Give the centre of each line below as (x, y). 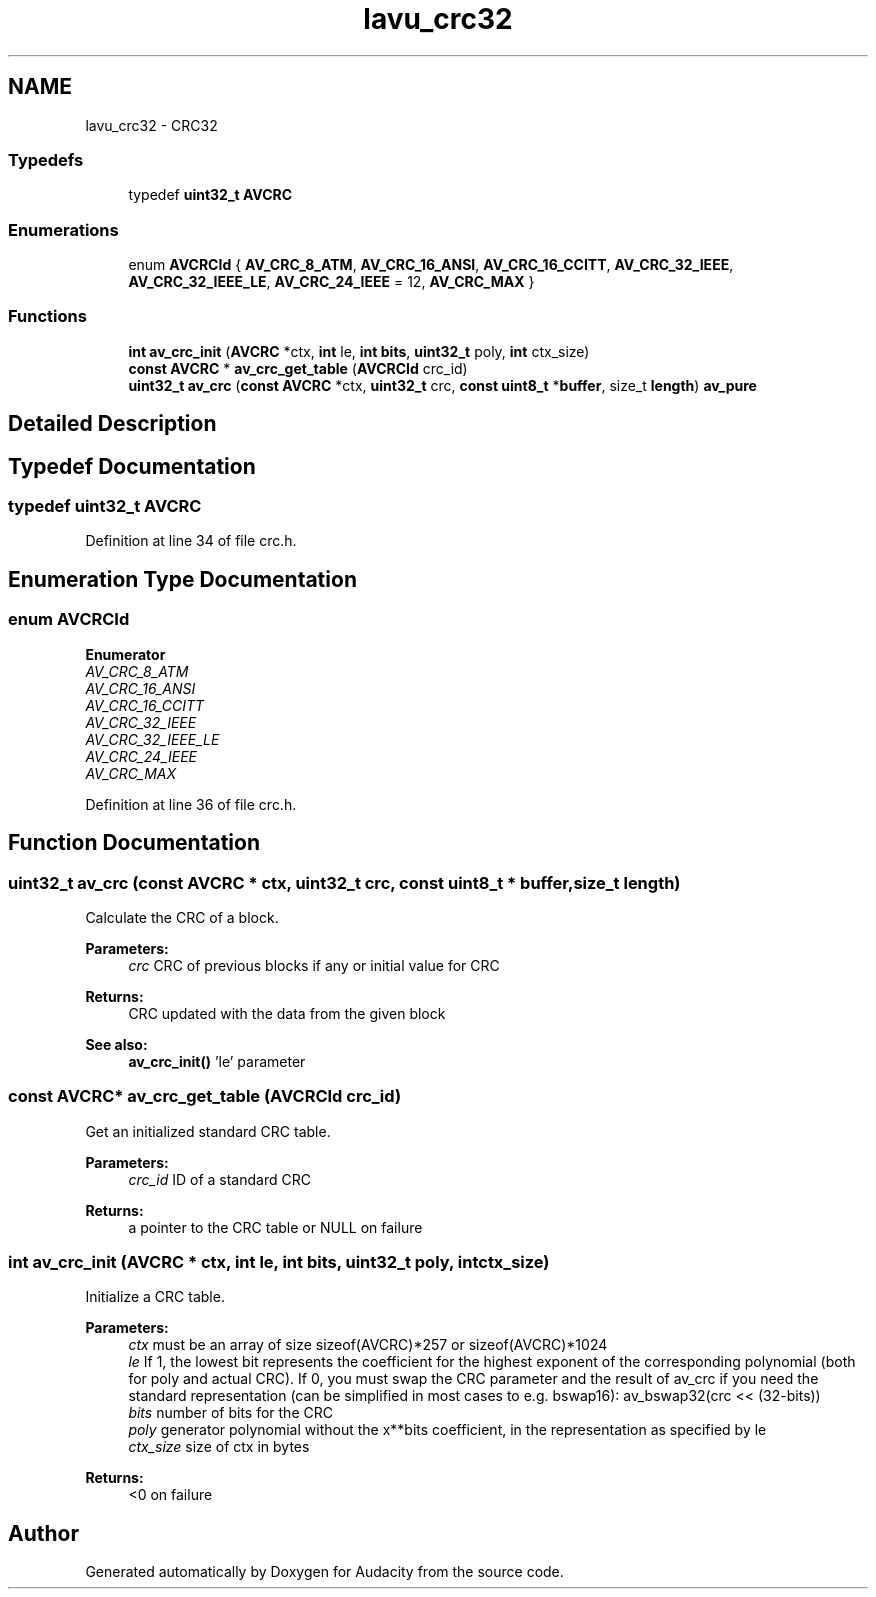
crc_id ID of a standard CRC (219, 1179)
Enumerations (63, 229)
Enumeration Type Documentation (182, 579)
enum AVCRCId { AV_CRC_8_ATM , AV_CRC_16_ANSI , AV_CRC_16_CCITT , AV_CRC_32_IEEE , (431, 265)
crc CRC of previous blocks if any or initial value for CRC (314, 965)
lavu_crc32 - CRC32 (151, 125)
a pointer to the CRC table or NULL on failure (275, 1227)
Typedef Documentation (132, 466)
